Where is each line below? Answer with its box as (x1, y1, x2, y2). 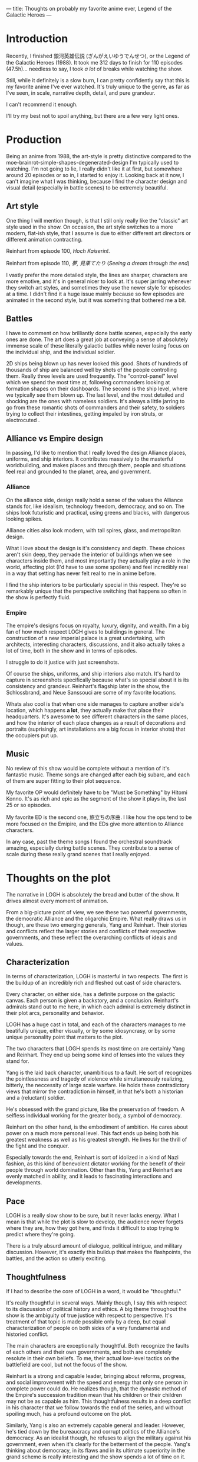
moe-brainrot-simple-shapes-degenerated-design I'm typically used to (6, 159, 179, 166)
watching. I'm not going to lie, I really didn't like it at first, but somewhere (6, 165, 183, 172)
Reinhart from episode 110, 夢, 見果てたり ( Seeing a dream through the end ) (6, 259, 190, 266)
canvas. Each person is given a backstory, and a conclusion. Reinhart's (6, 997, 179, 1004)
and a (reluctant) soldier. (6, 1094, 66, 1101)
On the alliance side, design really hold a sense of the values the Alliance (6, 496, 183, 503)
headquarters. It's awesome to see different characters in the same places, (6, 713, 189, 720)
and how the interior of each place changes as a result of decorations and (6, 719, 186, 726)
